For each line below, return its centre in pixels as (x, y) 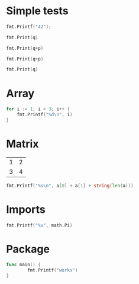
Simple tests (38, 11)
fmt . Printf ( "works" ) (53, 270)
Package (28, 249)
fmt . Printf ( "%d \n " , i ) (45, 115)
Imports (26, 209)
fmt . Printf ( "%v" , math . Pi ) (39, 225)
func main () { (24, 265)
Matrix (22, 144)
